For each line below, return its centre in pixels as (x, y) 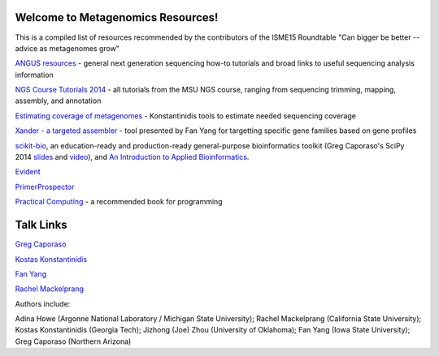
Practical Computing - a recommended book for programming (119, 202)
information (35, 75)
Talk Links (41, 225)
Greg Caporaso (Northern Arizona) (73, 341)
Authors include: (43, 303)
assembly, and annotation (58, 101)
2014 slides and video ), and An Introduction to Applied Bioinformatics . (132, 157)
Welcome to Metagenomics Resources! (117, 17)
